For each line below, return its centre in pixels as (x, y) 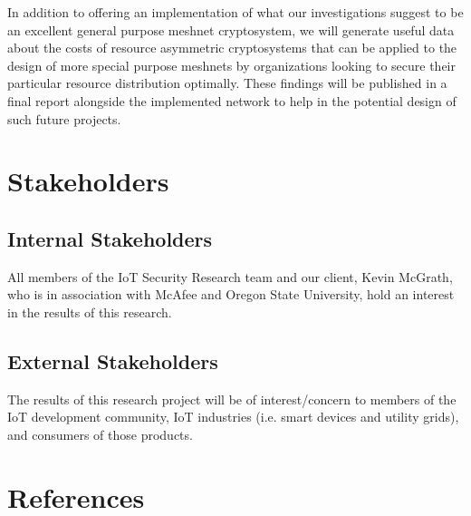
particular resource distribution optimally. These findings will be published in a (227, 83)
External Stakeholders (113, 360)
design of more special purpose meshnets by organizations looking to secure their (231, 65)
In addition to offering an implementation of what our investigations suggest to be (235, 12)
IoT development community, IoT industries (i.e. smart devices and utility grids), (233, 417)
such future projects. (64, 118)
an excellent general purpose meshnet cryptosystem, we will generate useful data (231, 29)
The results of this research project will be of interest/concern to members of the (232, 399)
